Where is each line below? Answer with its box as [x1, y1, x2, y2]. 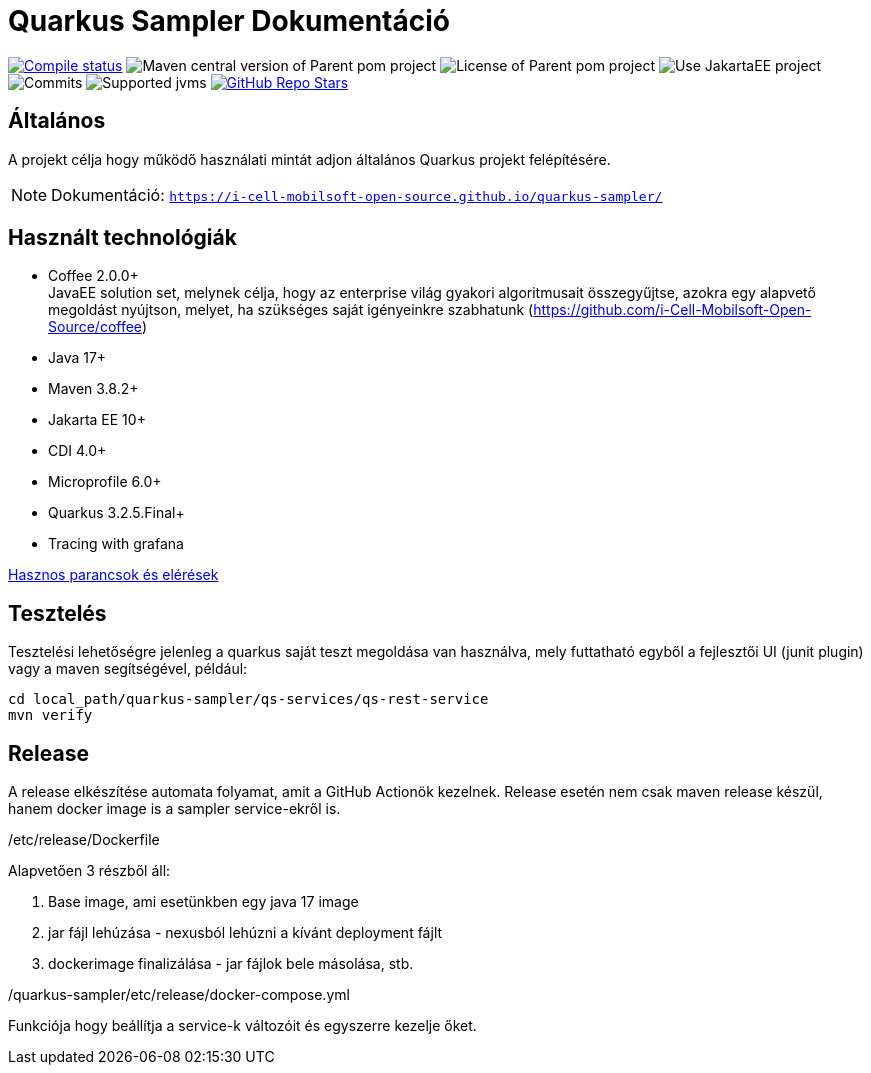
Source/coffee [48, 318, 142, 336]
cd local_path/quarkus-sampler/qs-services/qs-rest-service [8, 691, 489, 708]
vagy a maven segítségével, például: [8, 660, 248, 678]
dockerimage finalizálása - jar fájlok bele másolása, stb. [48, 955, 414, 973]
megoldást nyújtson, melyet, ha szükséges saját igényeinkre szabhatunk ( [48, 301, 534, 319]
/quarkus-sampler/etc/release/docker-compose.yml [8, 986, 350, 1004]
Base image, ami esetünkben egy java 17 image [48, 893, 359, 911]
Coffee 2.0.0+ [48, 267, 139, 285]
